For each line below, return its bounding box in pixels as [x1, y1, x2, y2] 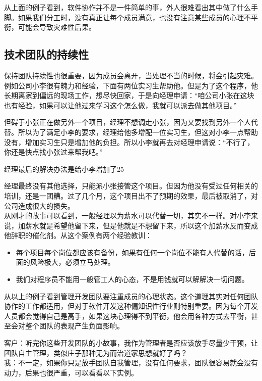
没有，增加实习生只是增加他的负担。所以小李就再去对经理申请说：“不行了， [4, 136, 254, 147]
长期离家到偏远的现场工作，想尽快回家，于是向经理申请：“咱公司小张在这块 [4, 90, 254, 101]
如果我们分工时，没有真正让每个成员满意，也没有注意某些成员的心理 [18, 12, 244, 22]
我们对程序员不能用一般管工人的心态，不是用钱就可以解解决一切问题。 [16, 274, 249, 284]
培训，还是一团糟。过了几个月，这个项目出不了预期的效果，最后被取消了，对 [4, 190, 258, 201]
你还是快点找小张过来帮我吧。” [4, 147, 103, 157]
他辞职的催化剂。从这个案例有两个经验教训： [4, 230, 152, 241]
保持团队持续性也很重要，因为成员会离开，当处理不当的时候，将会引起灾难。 [4, 70, 258, 80]
